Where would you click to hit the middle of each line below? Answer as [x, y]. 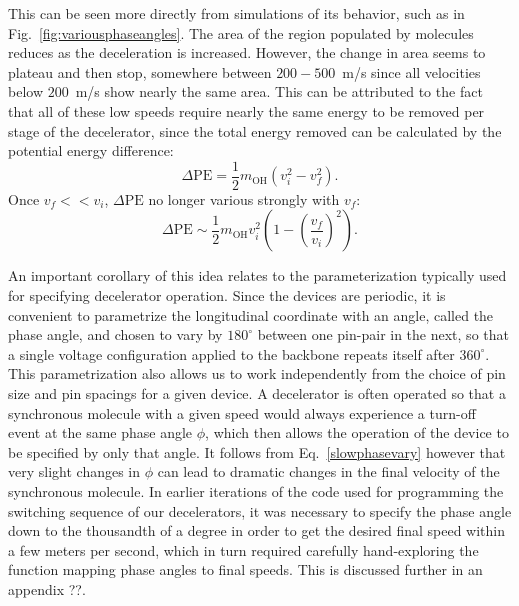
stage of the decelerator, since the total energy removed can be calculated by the [255, 130]
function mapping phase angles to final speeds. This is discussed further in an [245, 569]
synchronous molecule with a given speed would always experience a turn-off [242, 412]
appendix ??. [47, 588]
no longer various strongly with [244, 198]
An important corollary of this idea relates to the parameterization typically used [257, 275]
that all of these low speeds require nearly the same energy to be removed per [246, 110]
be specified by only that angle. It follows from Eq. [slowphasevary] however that [257, 451]
